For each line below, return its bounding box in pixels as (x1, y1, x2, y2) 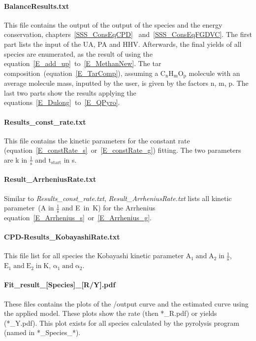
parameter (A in (4, 203, 54, 213)
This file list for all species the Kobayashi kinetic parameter (4, 250, 184, 261)
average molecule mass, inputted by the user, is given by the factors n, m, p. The (4, 78, 249, 88)
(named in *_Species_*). (4, 327, 81, 338)
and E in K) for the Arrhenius (62, 203, 156, 213)
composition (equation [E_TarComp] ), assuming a (4, 68, 159, 78)
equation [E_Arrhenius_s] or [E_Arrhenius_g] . (4, 212, 152, 223)
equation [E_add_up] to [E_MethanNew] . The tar (4, 58, 161, 68)
